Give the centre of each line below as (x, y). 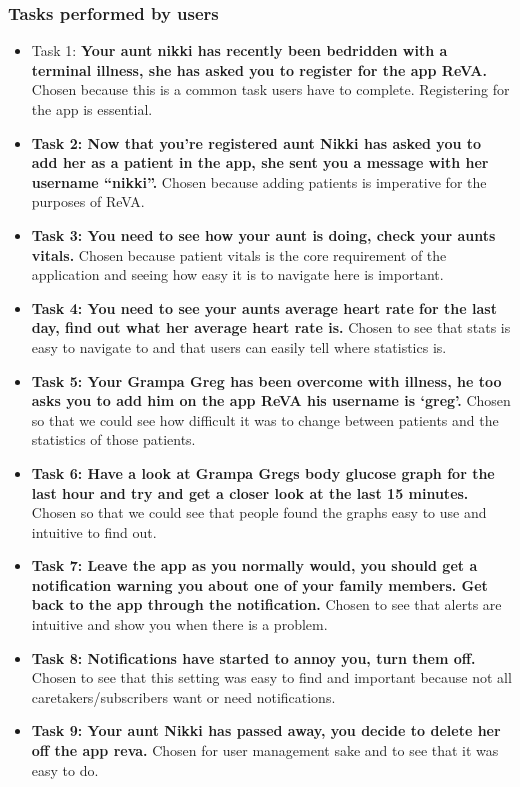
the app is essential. (92, 109)
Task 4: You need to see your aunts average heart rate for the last (264, 307)
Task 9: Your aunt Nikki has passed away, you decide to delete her (266, 730)
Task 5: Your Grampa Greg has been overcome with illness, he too (266, 380)
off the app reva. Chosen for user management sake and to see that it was (265, 750)
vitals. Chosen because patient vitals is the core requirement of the (239, 254)
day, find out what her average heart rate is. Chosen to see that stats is (271, 327)
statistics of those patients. (113, 439)
